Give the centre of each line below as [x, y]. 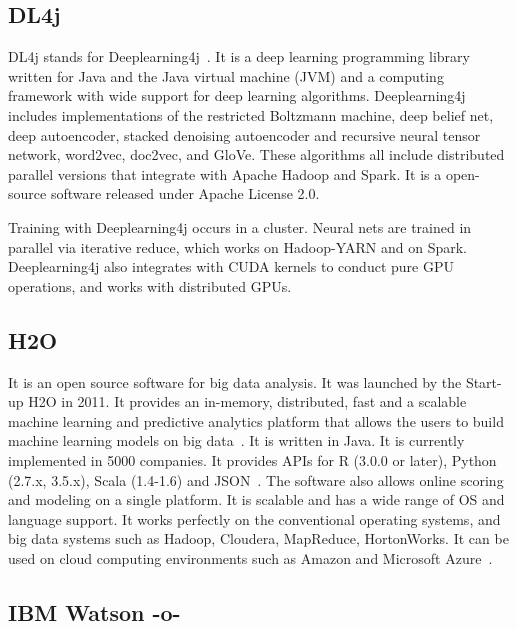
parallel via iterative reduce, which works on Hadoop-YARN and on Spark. [238, 246]
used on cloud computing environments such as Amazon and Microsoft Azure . [250, 557]
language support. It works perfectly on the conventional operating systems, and [254, 518]
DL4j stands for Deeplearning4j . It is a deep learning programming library [239, 56]
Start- [483, 381]
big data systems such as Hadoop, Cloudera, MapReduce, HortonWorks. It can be [258, 538]
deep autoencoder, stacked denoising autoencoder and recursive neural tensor [244, 134]
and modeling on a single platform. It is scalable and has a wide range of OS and [256, 499]
